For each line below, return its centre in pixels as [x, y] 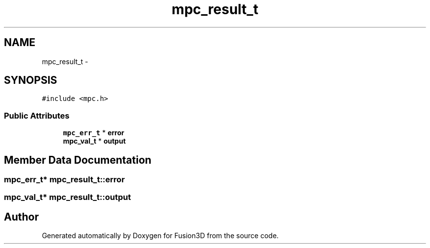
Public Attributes [37, 115]
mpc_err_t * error [94, 133]
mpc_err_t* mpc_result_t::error [65, 180]
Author [21, 217]
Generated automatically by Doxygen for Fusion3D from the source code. [160, 236]
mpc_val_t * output [94, 141]
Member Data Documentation [78, 160]
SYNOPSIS [31, 80]
